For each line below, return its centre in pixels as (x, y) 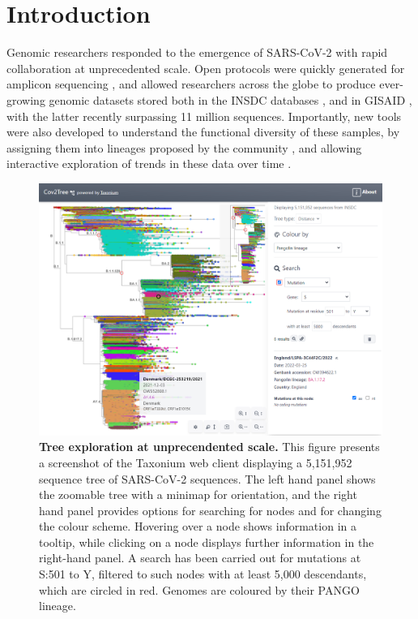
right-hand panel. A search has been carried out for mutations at (200, 558)
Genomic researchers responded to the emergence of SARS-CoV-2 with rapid (197, 52)
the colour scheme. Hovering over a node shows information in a (198, 526)
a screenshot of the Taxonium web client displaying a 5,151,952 (196, 462)
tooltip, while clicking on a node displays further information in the (207, 542)
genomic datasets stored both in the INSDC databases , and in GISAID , (230, 99)
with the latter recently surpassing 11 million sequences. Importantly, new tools (204, 116)
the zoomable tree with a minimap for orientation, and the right (198, 494)
